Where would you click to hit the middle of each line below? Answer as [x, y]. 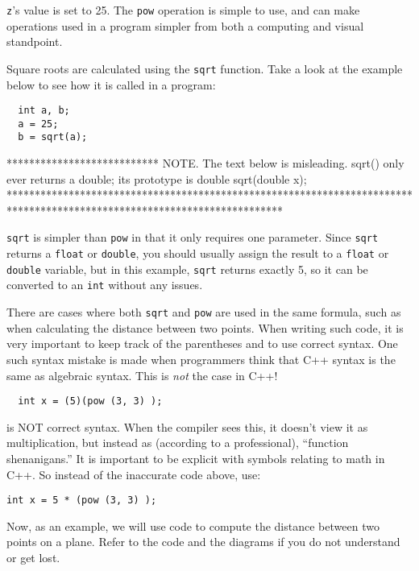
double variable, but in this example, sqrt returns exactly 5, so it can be [187, 269]
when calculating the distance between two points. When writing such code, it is [205, 327]
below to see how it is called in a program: [111, 84]
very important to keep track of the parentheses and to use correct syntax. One [202, 343]
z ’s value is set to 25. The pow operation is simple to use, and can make [183, 10]
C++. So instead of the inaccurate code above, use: [134, 474]
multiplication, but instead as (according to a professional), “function [178, 443]
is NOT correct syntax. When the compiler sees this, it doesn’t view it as [187, 426]
